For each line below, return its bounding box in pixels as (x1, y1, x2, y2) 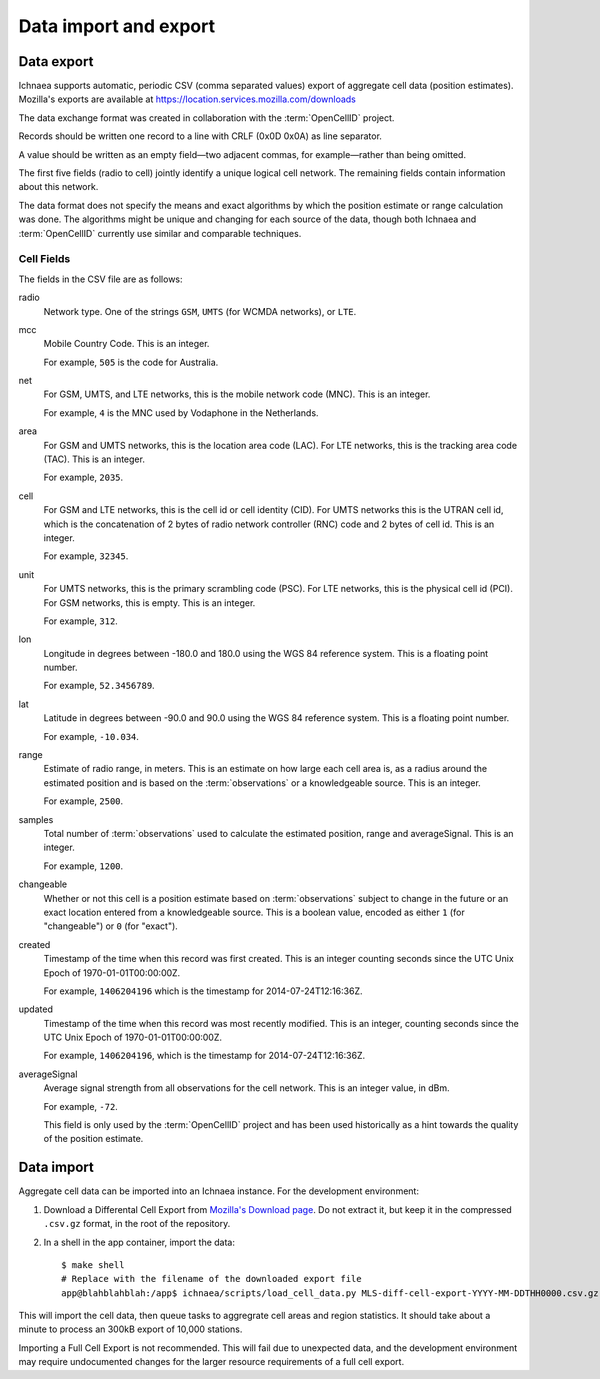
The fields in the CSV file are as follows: (18, 273, 184, 285)
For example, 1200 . (43, 860, 124, 872)
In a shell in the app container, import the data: (43, 1236, 235, 1248)
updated (18, 1003, 54, 1015)
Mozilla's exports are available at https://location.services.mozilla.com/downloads (18, 93, 357, 105)
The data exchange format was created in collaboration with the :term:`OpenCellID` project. (18, 111, 395, 124)
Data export (18, 53, 94, 70)
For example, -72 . (43, 1100, 119, 1112)
